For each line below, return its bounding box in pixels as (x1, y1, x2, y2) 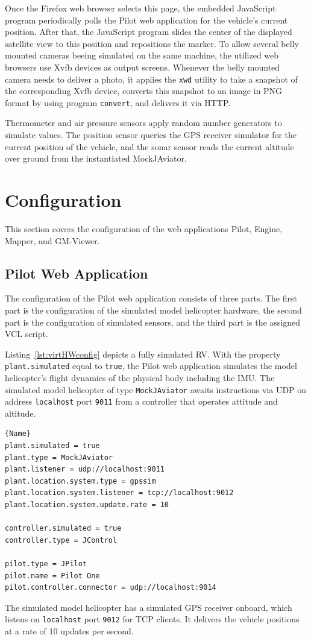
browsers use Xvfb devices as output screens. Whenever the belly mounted (5, 60, 280, 73)
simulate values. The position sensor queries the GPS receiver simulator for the (5, 128, 297, 141)
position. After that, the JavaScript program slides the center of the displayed (5, 25, 292, 38)
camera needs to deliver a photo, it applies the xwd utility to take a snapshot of (5, 72, 298, 85)
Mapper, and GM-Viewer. (5, 234, 100, 247)
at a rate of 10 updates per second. (5, 625, 134, 637)
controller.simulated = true (5, 524, 122, 533)
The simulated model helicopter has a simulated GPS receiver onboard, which (5, 601, 292, 613)
